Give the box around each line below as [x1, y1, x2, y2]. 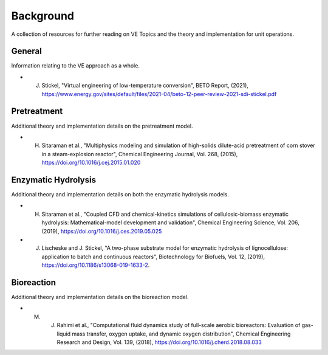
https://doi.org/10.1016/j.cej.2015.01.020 [41, 159, 141, 167]
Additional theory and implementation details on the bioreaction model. [11, 294, 189, 301]
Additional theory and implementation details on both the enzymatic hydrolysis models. [11, 191, 229, 198]
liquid [56, 330, 71, 337]
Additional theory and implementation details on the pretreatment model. [11, 122, 194, 129]
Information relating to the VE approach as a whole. [11, 62, 140, 69]
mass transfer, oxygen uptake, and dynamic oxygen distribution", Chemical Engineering [72, 330, 291, 337]
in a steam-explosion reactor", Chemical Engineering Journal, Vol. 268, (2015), [41, 150, 238, 157]
